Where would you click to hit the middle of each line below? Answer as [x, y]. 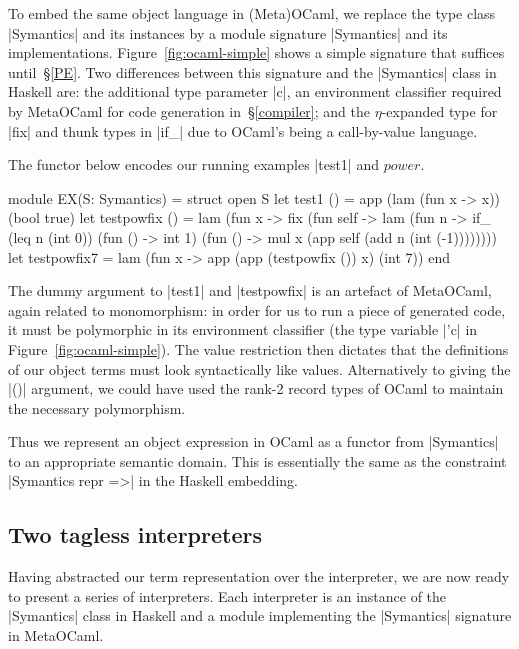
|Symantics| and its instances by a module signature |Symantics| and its [228, 32]
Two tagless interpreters [135, 534]
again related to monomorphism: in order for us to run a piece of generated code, [257, 309]
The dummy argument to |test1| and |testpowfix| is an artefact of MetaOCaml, [250, 290]
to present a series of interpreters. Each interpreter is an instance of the [227, 595]
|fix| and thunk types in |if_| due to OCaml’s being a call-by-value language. [243, 130]
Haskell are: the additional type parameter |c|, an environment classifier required [255, 91]
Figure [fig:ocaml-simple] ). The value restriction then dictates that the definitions [258, 348]
